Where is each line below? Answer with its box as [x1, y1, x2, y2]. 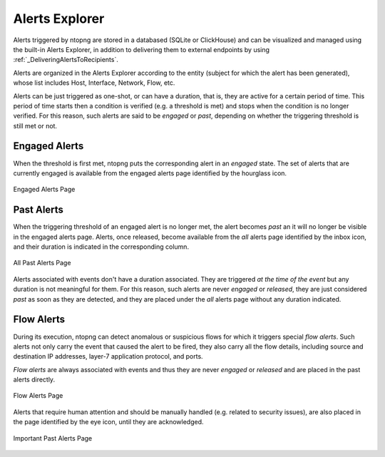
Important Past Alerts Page [13, 433, 93, 442]
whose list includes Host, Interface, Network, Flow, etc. [13, 78, 175, 87]
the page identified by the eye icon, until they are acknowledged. [13, 418, 204, 426]
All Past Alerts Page [13, 259, 71, 267]
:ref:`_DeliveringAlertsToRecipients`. [13, 56, 119, 64]
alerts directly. [13, 375, 56, 384]
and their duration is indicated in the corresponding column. [13, 242, 189, 251]
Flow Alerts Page [13, 391, 63, 400]
